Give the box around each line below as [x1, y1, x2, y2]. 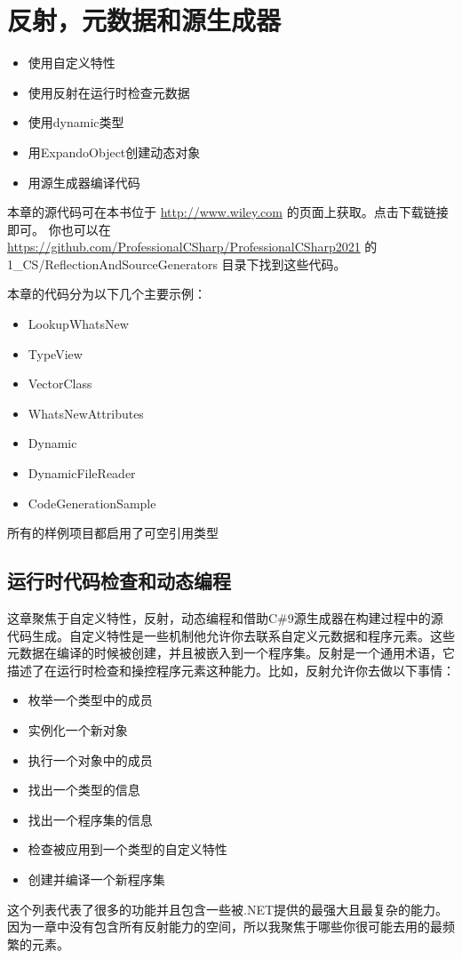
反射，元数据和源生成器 [7, 2, 282, 38]
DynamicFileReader [28, 464, 136, 483]
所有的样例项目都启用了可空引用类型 [7, 523, 219, 542]
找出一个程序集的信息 [28, 810, 153, 828]
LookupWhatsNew [28, 315, 129, 333]
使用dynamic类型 [28, 113, 124, 132]
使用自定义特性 [28, 53, 115, 72]
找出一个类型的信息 [28, 780, 140, 799]
